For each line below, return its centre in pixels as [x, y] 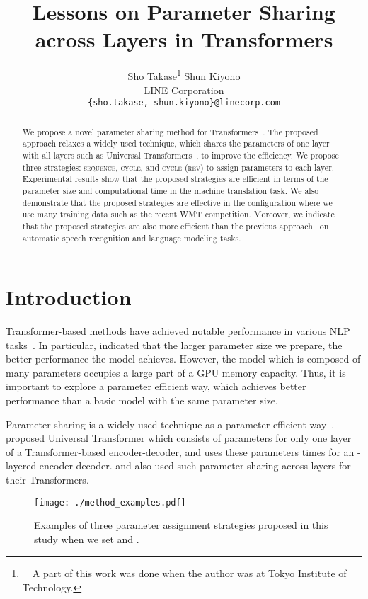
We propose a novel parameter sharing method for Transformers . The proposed [170, 131]
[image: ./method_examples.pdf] [110, 502]
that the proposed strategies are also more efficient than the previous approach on [176, 226]
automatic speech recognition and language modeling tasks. [132, 238]
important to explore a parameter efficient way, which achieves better [156, 386]
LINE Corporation [184, 90]
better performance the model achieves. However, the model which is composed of [183, 359]
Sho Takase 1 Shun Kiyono [184, 75]
